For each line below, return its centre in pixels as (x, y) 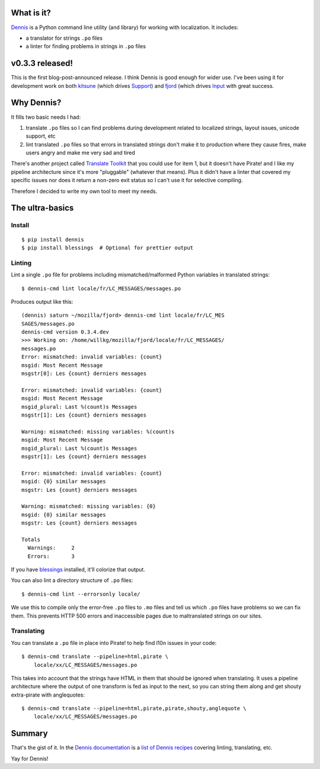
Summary (29, 734)
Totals (31, 539)
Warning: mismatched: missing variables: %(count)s (98, 431)
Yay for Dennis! (30, 758)
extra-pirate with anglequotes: (48, 695)
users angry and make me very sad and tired (81, 153)
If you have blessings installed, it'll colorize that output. (78, 570)
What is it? (31, 13)
